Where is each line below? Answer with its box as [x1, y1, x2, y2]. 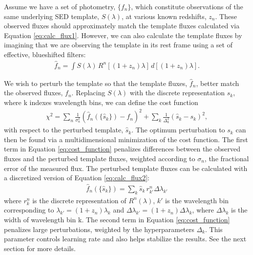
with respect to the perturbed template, [4, 125, 124, 135]
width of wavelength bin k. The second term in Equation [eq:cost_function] [4, 214, 230, 224]
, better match [196, 78, 239, 88]
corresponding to [4, 205, 54, 215]
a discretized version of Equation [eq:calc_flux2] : [4, 172, 149, 183]
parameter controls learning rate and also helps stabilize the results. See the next [4, 234, 247, 244]
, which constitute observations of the [131, 1, 243, 11]
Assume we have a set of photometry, [4, 1, 116, 11]
